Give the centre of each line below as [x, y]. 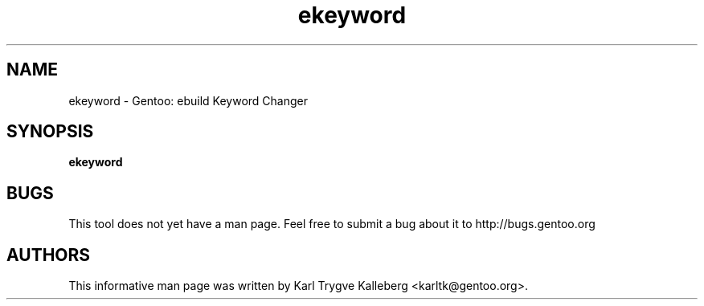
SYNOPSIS [50, 132]
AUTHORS [49, 255]
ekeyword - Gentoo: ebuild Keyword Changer [188, 100]
